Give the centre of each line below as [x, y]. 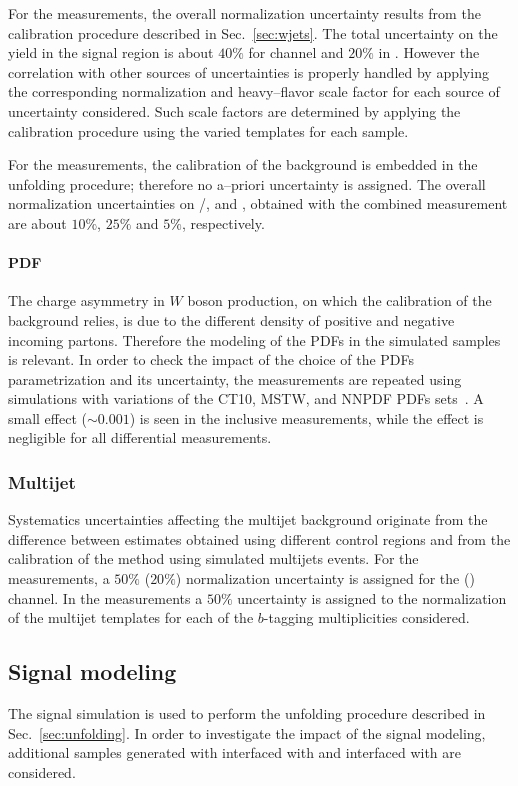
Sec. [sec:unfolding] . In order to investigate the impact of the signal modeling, [247, 732]
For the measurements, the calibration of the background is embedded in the [243, 164]
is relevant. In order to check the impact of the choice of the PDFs [211, 359]
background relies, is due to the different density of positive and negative [231, 319]
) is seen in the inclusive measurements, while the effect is [306, 417]
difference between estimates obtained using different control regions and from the [259, 538]
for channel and [296, 52]
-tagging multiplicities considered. [366, 617]
